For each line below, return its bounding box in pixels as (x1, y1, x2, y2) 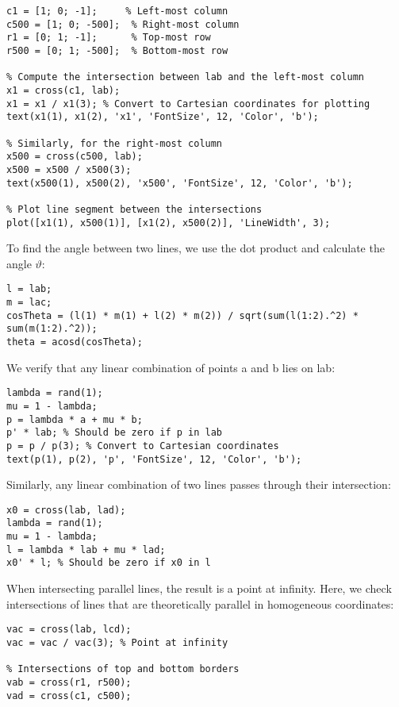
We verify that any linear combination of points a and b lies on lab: (6, 359, 336, 375)
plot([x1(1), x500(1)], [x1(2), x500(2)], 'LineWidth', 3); (6, 217, 331, 229)
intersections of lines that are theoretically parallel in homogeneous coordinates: (6, 595, 394, 612)
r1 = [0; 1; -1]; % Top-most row (6, 32, 211, 44)
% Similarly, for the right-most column (6, 137, 223, 149)
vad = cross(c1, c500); (6, 690, 132, 701)
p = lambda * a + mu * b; (6, 413, 143, 425)
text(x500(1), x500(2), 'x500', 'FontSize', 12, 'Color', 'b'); (6, 177, 353, 189)
